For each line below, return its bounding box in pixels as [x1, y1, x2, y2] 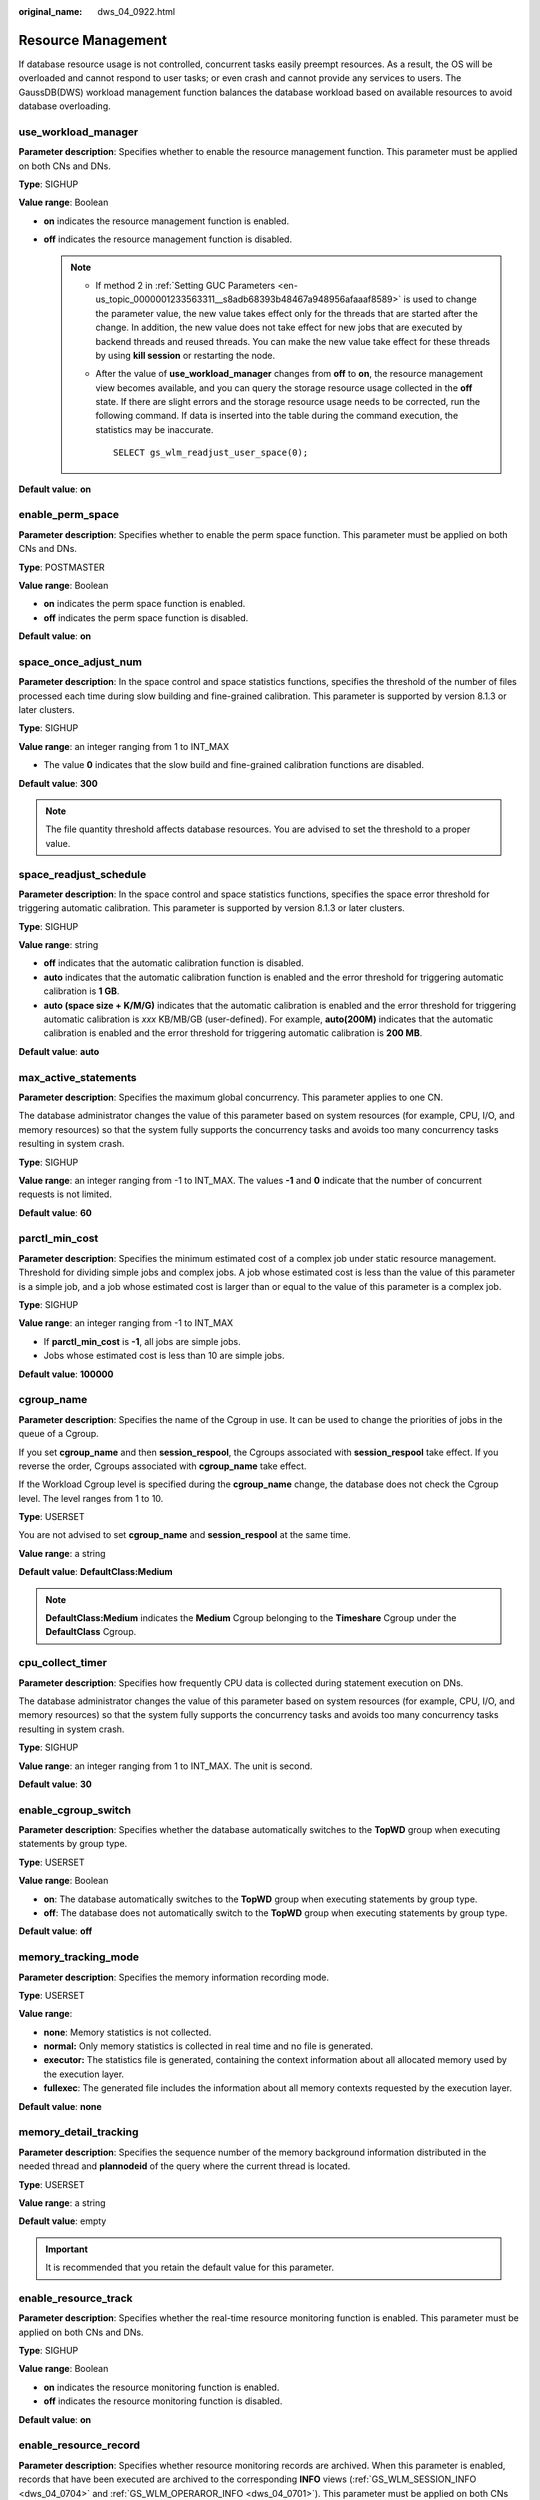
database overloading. [18, 100, 112, 112]
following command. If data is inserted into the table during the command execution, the [95, 410, 459, 422]
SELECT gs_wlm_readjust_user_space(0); [113, 447, 309, 459]
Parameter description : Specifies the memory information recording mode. [18, 1971, 330, 1983]
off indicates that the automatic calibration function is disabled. [43, 957, 304, 969]
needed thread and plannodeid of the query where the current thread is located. [18, 2160, 351, 2172]
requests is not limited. [18, 1188, 112, 1200]
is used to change [403, 293, 477, 305]
